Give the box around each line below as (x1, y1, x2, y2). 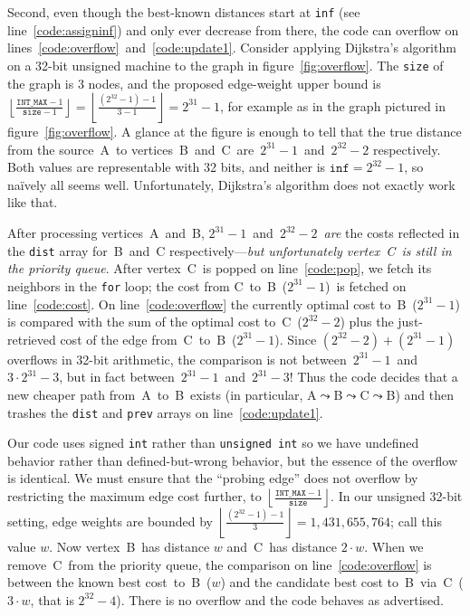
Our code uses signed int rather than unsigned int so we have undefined (7, 433, 419, 452)
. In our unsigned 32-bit (331, 487, 463, 506)
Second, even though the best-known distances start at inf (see (7, 3, 360, 21)
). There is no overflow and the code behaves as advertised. (116, 590, 444, 609)
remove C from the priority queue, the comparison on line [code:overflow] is (7, 554, 432, 573)
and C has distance (226, 537, 337, 556)
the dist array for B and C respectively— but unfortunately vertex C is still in (7, 241, 452, 260)
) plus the (340, 312, 394, 331)
